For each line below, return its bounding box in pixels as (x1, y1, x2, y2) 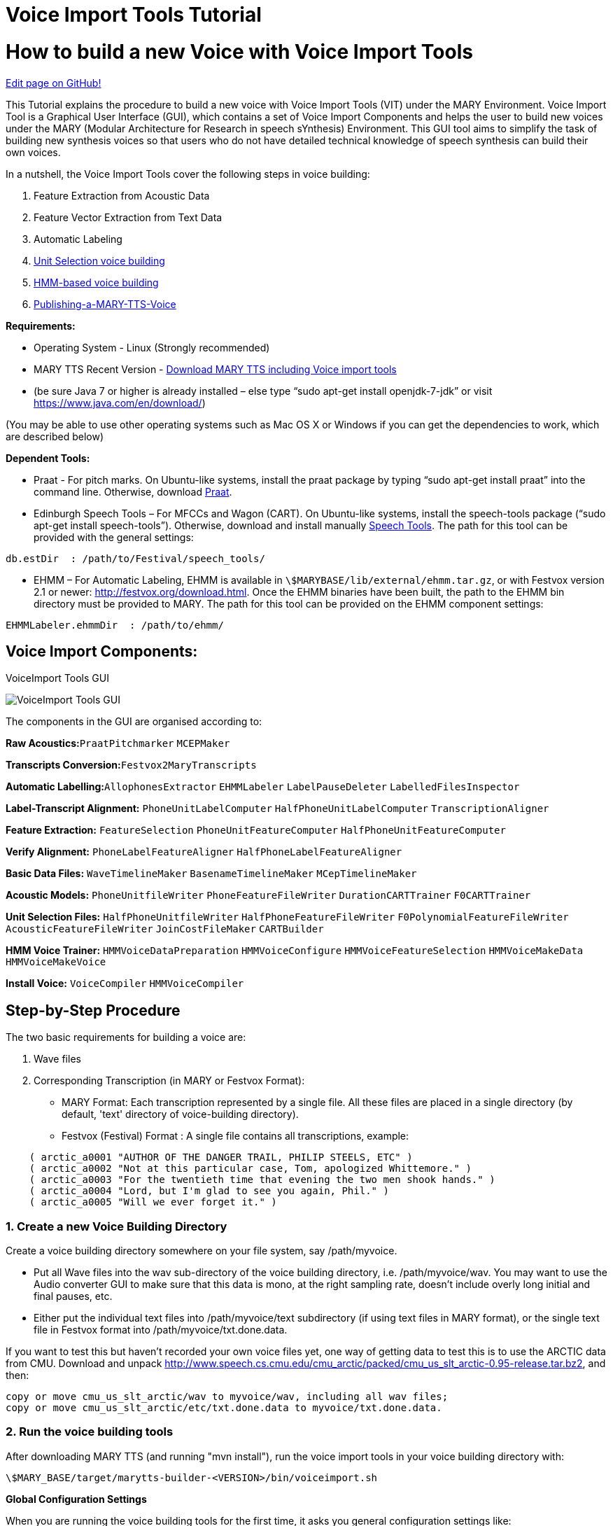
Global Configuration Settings (6, 1492, 147, 1505)
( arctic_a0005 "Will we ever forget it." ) (29, 1196, 277, 1208)
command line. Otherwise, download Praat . (34, 485, 232, 498)
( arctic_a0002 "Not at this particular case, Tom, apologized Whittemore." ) (29, 1163, 472, 1175)
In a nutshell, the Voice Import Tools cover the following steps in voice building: (6, 167, 370, 180)
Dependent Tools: (6, 451, 90, 464)
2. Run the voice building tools (6, 1424, 174, 1439)
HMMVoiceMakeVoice (6, 956, 106, 968)
